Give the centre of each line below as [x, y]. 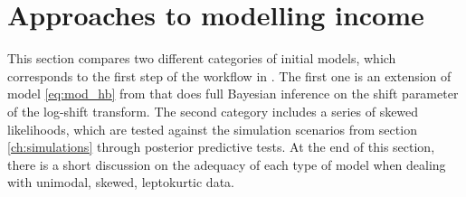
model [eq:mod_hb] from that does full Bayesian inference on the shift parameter [233, 94]
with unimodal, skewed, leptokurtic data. [121, 182]
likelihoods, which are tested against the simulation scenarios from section [212, 129]
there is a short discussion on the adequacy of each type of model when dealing [227, 164]
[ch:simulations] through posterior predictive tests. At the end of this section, [221, 147]
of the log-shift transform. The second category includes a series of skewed [213, 111]
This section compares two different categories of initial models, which [202, 58]
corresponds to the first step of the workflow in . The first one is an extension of [229, 75]
